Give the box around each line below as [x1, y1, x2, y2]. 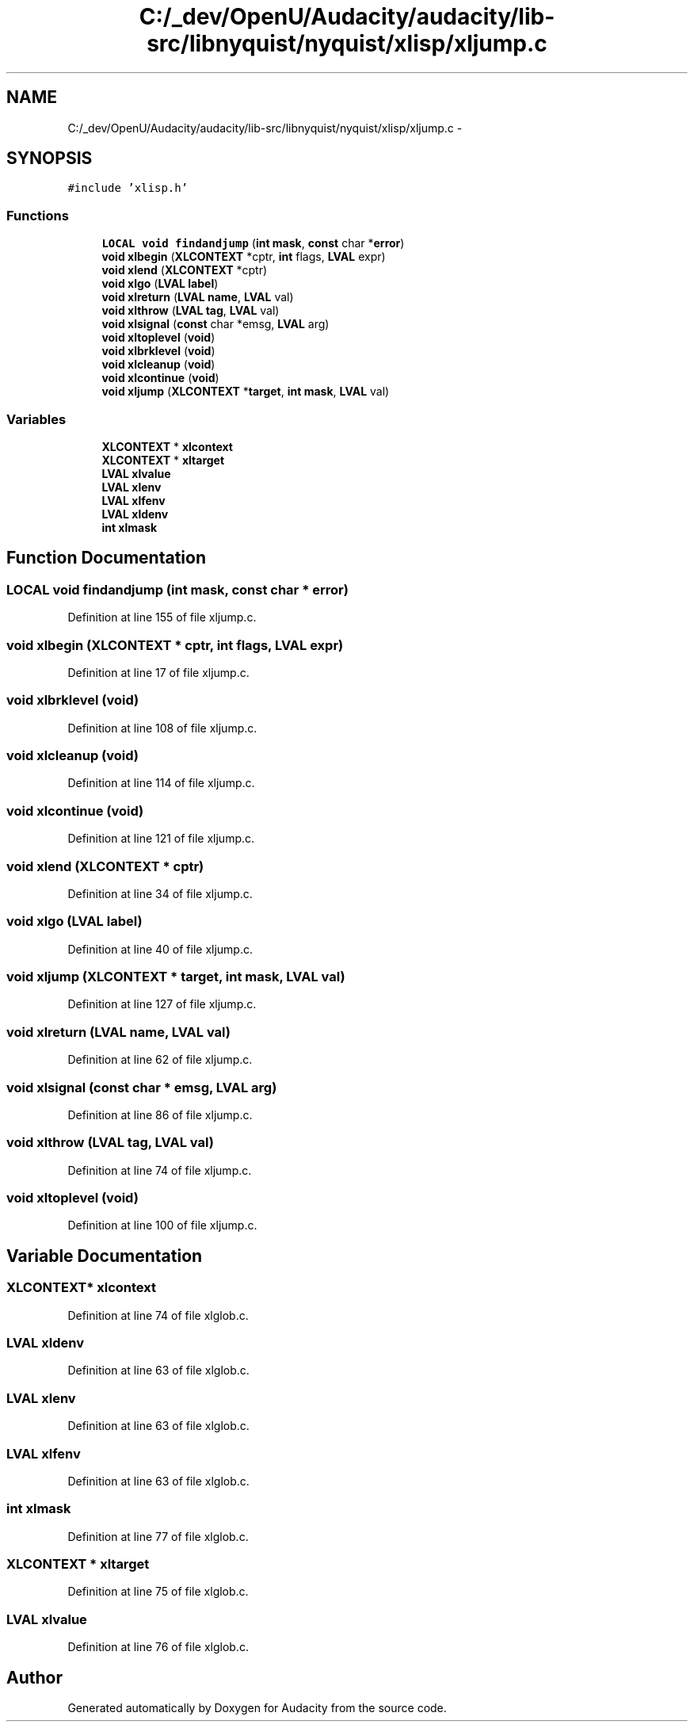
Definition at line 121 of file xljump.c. [67, 832, 255, 846]
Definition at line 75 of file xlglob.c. [67, 1585, 249, 1599]
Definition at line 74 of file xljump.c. [67, 1163, 252, 1177]
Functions [6, 207, 69, 224]
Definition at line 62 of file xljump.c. [67, 1053, 253, 1067]
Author [6, 1667, 63, 1688]
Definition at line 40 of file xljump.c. [67, 942, 253, 956]
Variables [6, 411, 67, 427]
